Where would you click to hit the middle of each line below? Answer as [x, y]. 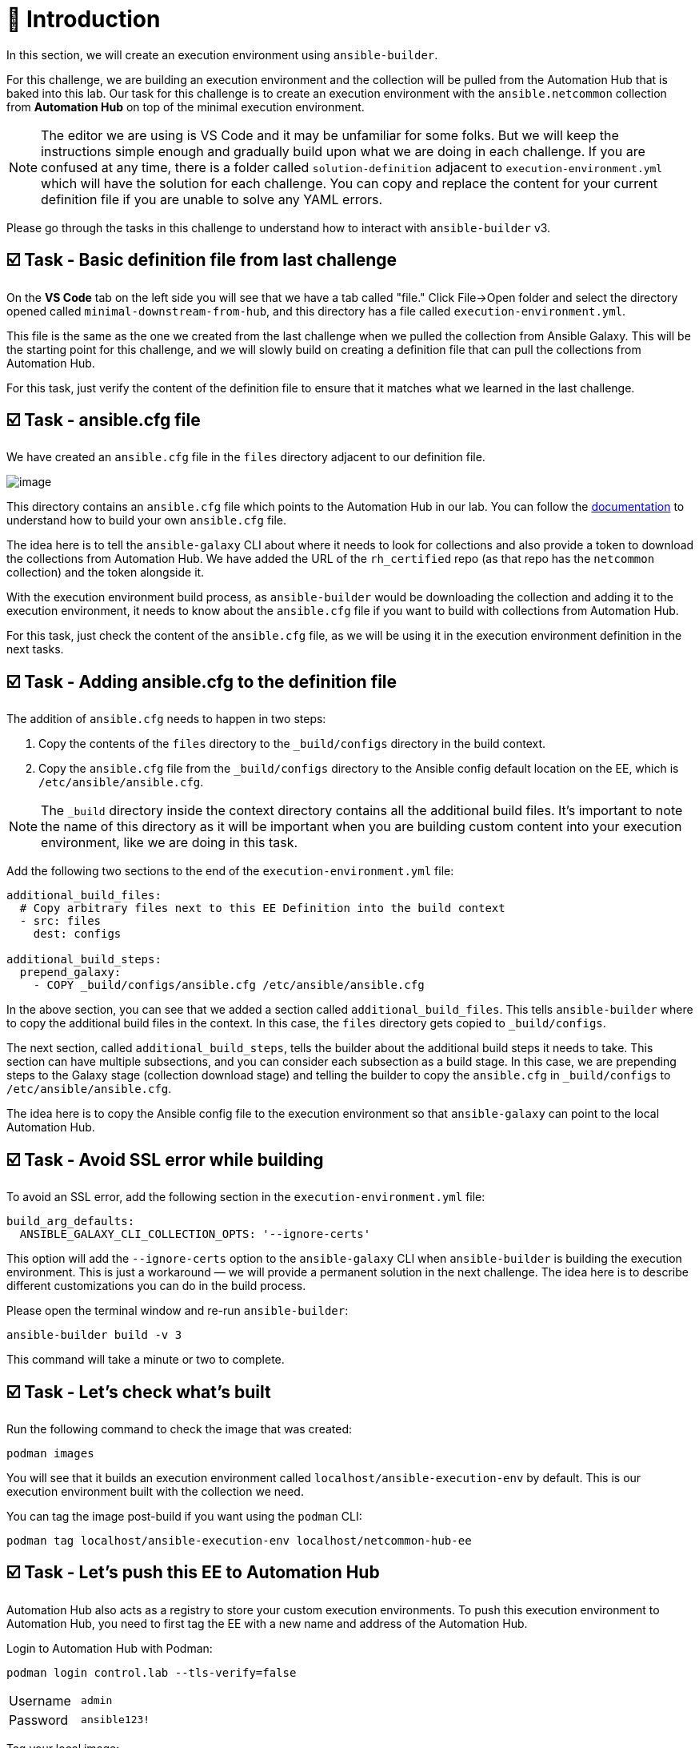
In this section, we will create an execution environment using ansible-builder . [222, 54]
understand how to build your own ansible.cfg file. [147, 520]
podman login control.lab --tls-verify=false [152, 1672]
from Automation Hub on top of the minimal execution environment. [186, 106]
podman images [50, 1453]
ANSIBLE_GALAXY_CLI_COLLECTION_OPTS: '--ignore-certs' [195, 1234]
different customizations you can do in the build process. [156, 1286]
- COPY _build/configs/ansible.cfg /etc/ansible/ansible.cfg [229, 985]
